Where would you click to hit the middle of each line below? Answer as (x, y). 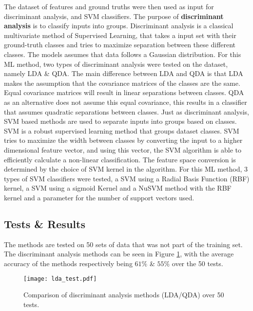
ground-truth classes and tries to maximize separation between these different (120, 45)
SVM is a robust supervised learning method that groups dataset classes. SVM (122, 130)
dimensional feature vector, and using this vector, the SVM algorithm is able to (123, 149)
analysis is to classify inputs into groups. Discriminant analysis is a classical (119, 26)
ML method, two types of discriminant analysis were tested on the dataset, (116, 64)
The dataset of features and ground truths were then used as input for (109, 6)
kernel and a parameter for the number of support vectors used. (99, 197)
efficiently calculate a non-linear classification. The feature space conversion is (120, 159)
